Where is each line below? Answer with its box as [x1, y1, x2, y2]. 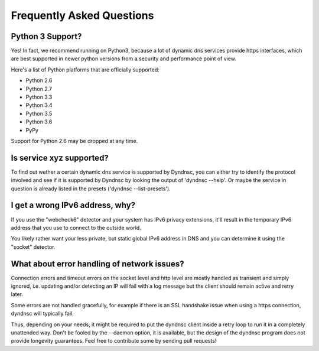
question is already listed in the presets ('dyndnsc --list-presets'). [11, 185, 171, 192]
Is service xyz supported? [11, 152, 109, 162]
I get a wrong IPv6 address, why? [11, 200, 136, 210]
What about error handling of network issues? [11, 259, 184, 269]
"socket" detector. [11, 243, 56, 251]
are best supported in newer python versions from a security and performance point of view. [11, 55, 236, 62]
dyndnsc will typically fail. [11, 310, 74, 317]
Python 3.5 [25, 110, 53, 117]
